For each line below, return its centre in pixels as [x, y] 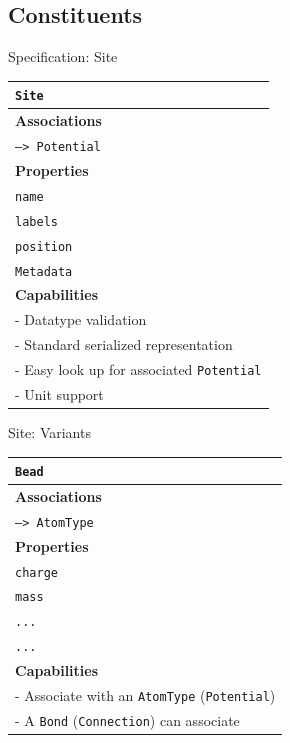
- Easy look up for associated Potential [138, 368]
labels [36, 221]
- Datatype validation [81, 319]
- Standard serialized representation [124, 344]
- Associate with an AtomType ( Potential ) [145, 695]
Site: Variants [49, 431]
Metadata [44, 271]
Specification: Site [63, 56]
